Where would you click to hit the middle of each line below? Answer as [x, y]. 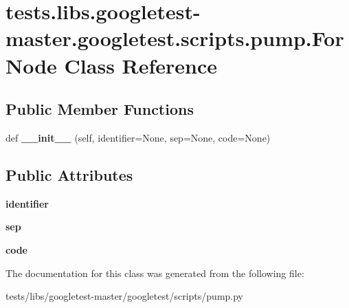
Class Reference [141, 65]
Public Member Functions [100, 109]
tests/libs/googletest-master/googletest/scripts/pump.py [125, 296]
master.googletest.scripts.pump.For [175, 38]
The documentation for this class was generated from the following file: [155, 273]
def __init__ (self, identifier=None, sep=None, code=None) [138, 137]
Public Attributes [69, 174]
